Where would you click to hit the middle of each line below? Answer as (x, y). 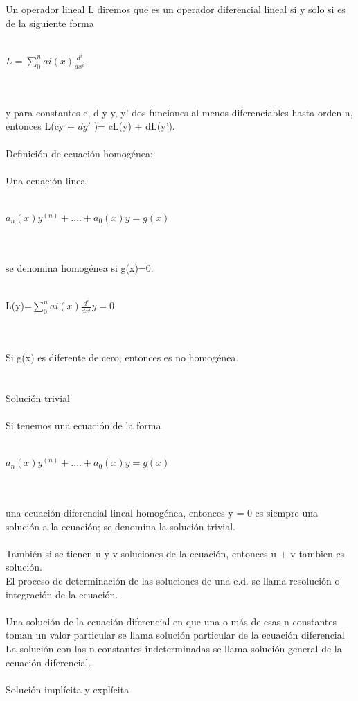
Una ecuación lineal (47, 180)
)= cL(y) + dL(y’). (134, 126)
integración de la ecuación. (62, 594)
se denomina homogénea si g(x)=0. (80, 267)
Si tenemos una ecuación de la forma (83, 425)
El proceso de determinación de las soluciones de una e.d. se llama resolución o (173, 580)
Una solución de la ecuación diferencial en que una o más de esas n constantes (171, 621)
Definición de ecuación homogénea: (79, 153)
